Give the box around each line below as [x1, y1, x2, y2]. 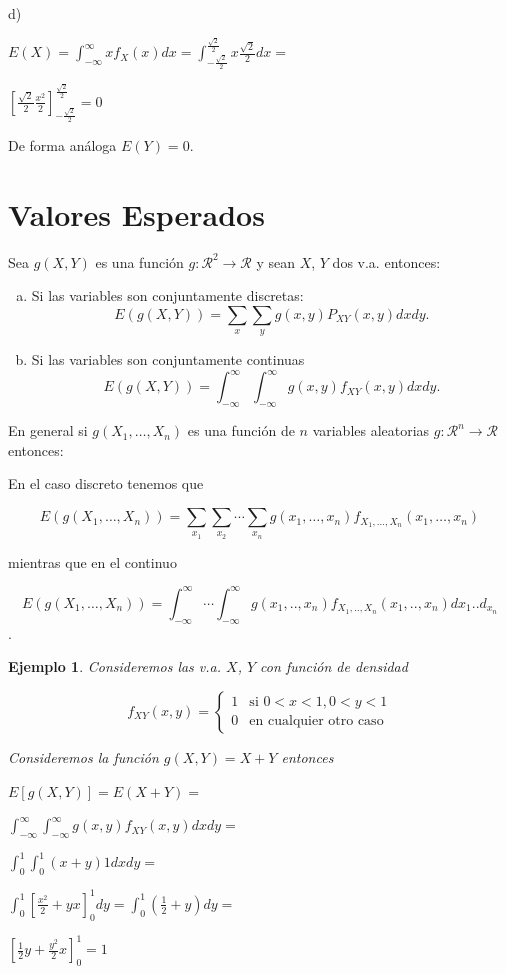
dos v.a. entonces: [332, 251, 441, 272]
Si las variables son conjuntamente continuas [31, 349, 305, 370]
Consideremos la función [8, 746, 159, 767]
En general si [8, 420, 88, 441]
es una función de [187, 420, 295, 441]
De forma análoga [8, 135, 117, 156]
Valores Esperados [8, 193, 265, 234]
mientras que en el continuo [8, 551, 177, 572]
